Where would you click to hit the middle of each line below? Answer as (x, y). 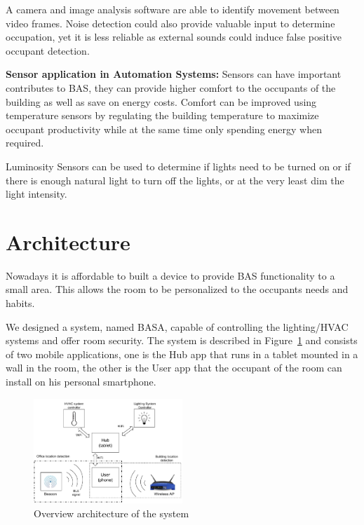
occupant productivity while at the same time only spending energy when (164, 129)
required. (25, 143)
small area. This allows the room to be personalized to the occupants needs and (177, 289)
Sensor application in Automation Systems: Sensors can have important (174, 74)
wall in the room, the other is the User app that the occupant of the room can (174, 368)
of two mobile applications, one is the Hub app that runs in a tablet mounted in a (182, 354)
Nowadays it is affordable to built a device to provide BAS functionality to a (170, 275)
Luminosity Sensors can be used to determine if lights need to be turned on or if (178, 166)
